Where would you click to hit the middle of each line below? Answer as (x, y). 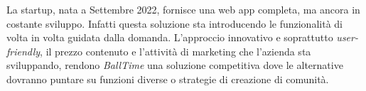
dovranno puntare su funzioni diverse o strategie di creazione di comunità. (168, 79)
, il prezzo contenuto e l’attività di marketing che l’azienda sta (176, 51)
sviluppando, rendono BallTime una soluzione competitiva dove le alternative (175, 65)
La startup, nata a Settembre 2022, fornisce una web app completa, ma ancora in (183, 9)
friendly (23, 51)
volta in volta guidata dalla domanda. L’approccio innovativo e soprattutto (170, 37)
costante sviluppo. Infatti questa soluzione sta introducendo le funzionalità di (174, 23)
